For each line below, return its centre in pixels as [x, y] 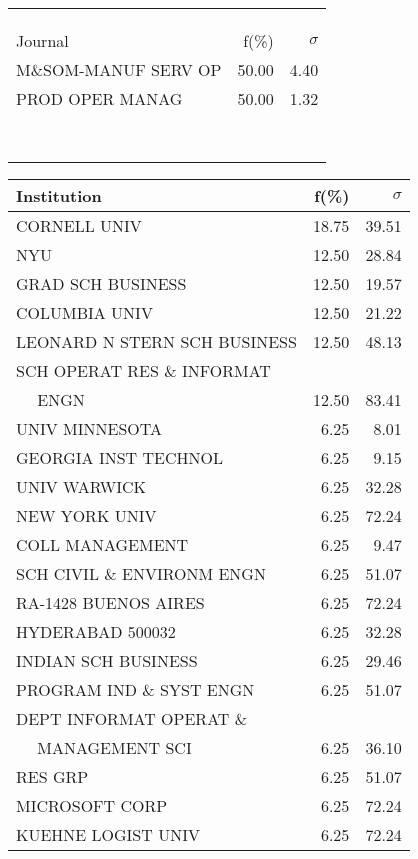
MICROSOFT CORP [92, 805]
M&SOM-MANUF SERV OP [119, 69]
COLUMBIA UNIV [84, 312]
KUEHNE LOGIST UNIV [108, 834]
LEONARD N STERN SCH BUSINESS [156, 341]
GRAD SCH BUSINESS [101, 283]
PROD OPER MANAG [99, 98]
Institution [59, 195]
